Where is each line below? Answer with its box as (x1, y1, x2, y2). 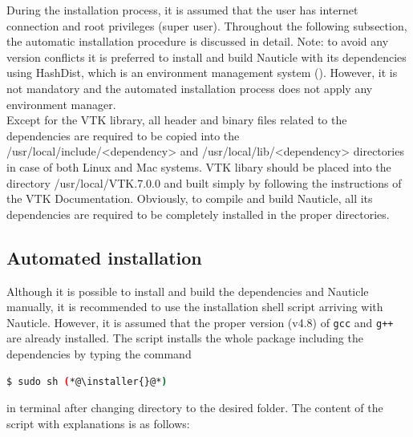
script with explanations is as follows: (6, 415, 190, 431)
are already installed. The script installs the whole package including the (6, 330, 363, 346)
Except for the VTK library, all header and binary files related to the (6, 111, 347, 128)
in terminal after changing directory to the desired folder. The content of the (6, 399, 383, 416)
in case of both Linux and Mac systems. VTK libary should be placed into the (6, 158, 391, 175)
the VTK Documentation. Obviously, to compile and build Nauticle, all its (6, 190, 373, 207)
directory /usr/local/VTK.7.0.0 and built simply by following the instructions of (6, 174, 402, 191)
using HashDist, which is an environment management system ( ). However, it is (6, 64, 398, 81)
